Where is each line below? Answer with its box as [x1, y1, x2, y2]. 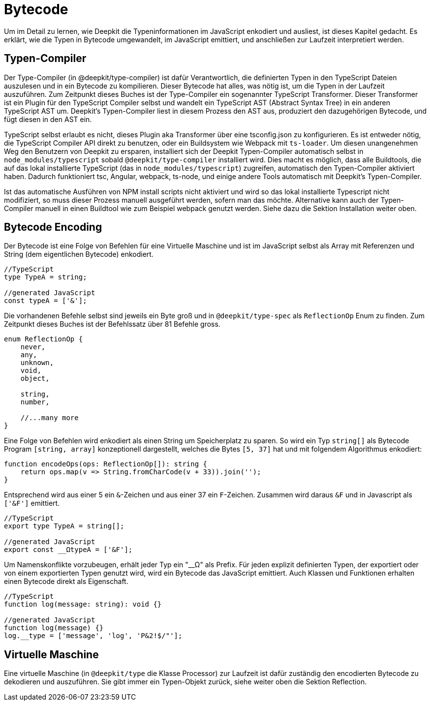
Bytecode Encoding [4, 221, 102, 234]
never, [20, 343, 46, 351]
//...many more [20, 414, 79, 422]
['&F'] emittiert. [4, 499, 60, 508]
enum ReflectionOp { [4, 335, 83, 343]
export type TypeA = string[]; [4, 522, 124, 530]
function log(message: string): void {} [4, 600, 162, 609]
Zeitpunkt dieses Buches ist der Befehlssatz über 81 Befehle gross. [4, 320, 220, 329]
